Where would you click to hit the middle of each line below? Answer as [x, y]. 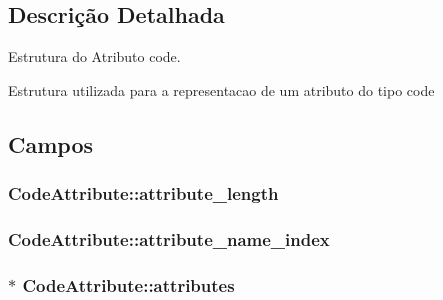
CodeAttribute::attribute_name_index [169, 238]
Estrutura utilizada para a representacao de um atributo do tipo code [221, 89]
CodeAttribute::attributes [128, 284]
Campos [51, 143]
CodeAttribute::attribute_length [143, 193]
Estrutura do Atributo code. [94, 56]
